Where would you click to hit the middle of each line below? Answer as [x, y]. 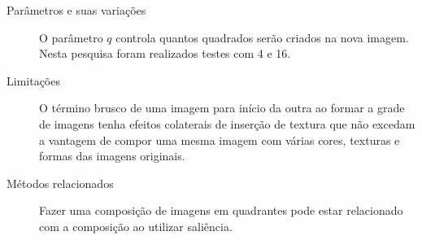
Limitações [33, 80]
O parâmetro [71, 37]
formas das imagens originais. [112, 156]
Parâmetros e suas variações [76, 10]
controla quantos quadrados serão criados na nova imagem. [262, 37]
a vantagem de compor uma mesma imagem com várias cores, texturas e [220, 140]
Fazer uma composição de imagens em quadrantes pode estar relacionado [221, 210]
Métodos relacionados [60, 183]
